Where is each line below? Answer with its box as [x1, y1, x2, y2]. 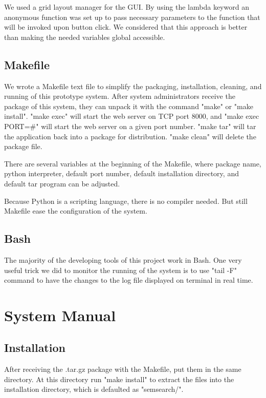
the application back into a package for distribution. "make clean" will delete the [4, 131, 256, 141]
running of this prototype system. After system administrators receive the [4, 91, 235, 101]
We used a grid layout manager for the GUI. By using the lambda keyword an [4, 2, 249, 12]
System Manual [4, 304, 116, 325]
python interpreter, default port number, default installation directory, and [4, 168, 239, 179]
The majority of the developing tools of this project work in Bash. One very [4, 254, 242, 265]
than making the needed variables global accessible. [4, 31, 165, 42]
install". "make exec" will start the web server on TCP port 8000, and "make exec [4, 111, 259, 121]
